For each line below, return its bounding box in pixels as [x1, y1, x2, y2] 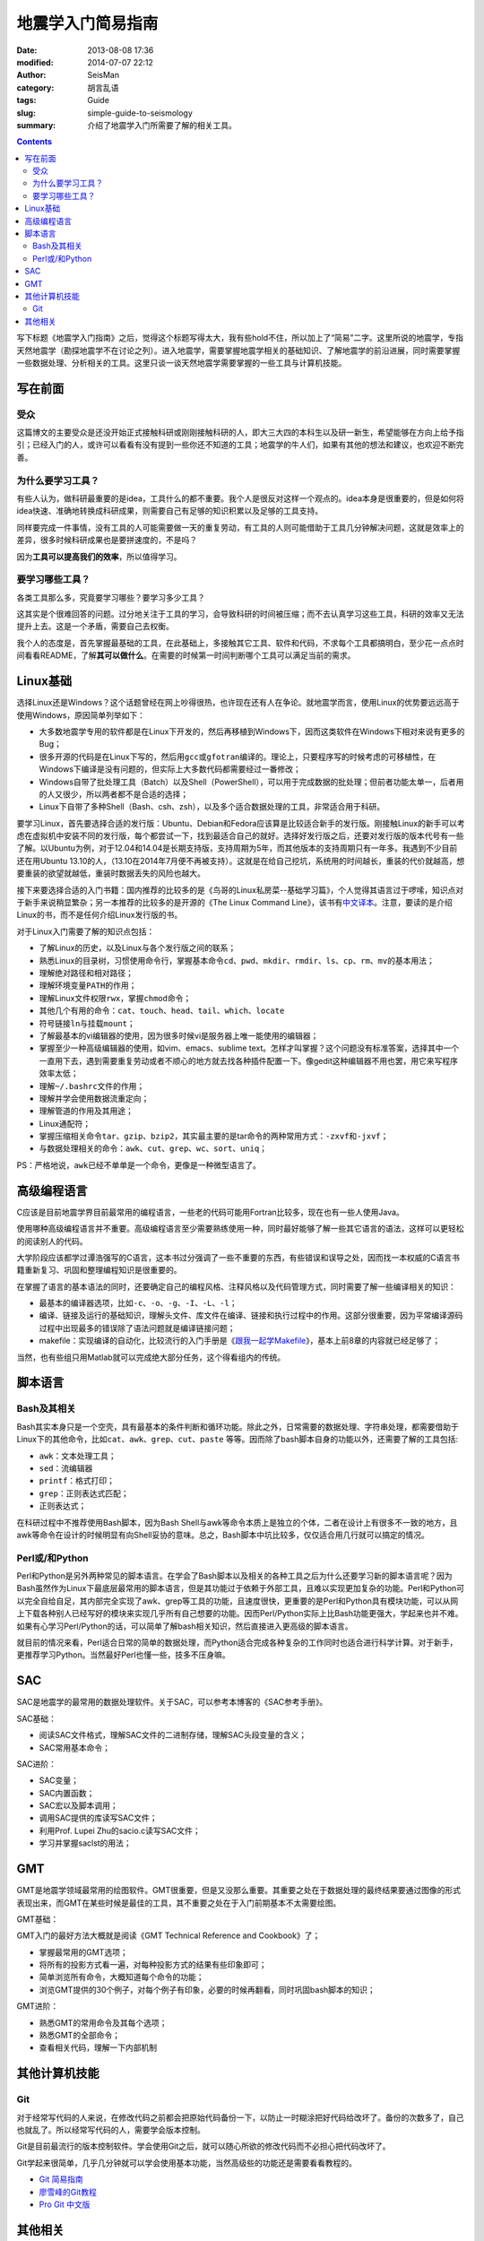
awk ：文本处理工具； [39, 1450, 117, 1461]
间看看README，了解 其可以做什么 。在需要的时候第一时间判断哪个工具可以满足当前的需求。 [16, 650, 356, 661]
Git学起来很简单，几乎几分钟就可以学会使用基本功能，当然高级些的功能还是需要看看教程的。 [16, 2157, 358, 2168]
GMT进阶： [16, 2001, 59, 2012]
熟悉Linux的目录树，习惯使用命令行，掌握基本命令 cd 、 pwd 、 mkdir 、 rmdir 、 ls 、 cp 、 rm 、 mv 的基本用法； [39, 955, 435, 965]
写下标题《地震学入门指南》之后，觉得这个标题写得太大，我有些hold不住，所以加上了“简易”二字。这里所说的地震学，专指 [16, 333, 463, 343]
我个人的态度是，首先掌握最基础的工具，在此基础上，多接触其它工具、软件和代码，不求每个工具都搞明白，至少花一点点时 [16, 637, 464, 648]
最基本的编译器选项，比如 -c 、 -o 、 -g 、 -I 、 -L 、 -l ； [39, 1298, 238, 1309]
